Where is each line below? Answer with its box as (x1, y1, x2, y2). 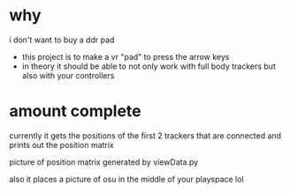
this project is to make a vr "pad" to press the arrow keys (21, 51, 230, 62)
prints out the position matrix (9, 139, 115, 150)
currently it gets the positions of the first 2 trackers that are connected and (9, 130, 281, 141)
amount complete (9, 101, 141, 122)
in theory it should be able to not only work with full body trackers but (21, 61, 276, 71)
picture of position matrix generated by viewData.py (9, 156, 199, 167)
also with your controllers (21, 70, 115, 80)
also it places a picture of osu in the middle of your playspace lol (9, 174, 245, 184)
